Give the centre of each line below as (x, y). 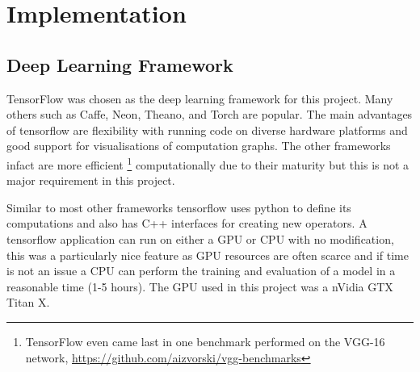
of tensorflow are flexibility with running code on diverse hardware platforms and (207, 130)
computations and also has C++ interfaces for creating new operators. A (187, 223)
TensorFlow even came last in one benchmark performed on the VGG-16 (205, 341)
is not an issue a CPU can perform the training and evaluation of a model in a (201, 271)
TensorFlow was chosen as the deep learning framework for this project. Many (200, 98)
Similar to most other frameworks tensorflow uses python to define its (179, 207)
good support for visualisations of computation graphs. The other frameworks (199, 146)
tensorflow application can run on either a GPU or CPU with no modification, (200, 238)
